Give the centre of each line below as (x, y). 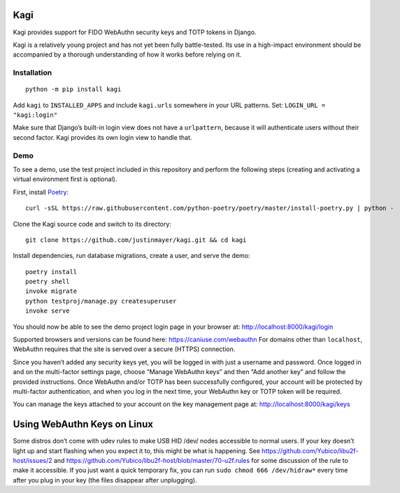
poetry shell (48, 282)
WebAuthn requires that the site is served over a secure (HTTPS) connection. (124, 349)
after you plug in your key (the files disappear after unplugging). (105, 480)
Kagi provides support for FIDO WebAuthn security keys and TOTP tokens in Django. (135, 32)
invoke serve (48, 311)
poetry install (51, 272)
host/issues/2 (33, 461)
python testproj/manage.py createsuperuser (101, 301)
